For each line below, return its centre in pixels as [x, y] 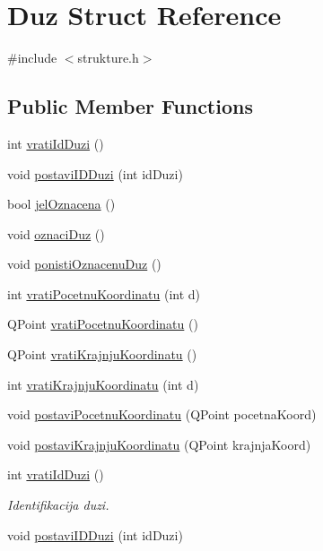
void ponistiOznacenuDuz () [84, 264]
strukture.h [108, 58]
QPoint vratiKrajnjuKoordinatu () [102, 354]
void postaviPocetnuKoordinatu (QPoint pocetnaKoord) [162, 414]
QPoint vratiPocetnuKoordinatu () [103, 324]
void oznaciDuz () [56, 233]
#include [32, 58]
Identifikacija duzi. [58, 505]
